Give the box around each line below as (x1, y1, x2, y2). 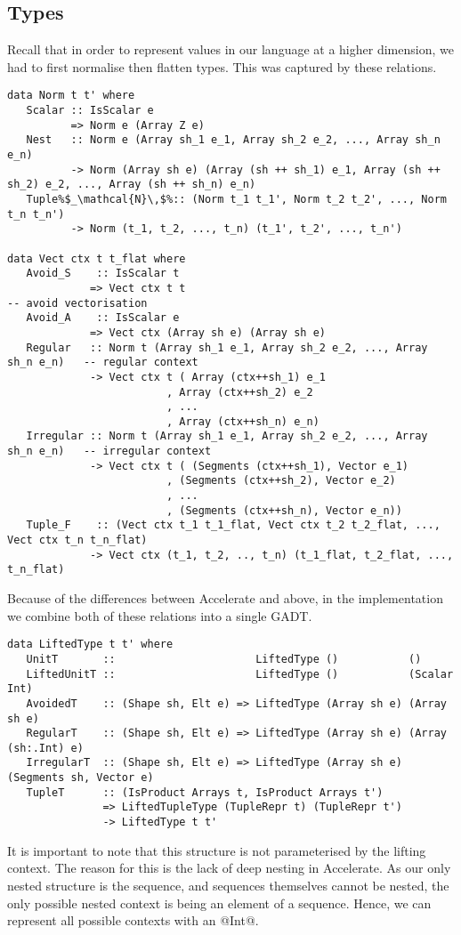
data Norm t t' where (7, 89, 135, 102)
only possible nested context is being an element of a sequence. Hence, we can (7, 893, 432, 912)
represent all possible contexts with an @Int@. (7, 911, 259, 930)
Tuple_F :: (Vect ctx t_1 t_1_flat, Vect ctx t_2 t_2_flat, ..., (26, 519, 441, 532)
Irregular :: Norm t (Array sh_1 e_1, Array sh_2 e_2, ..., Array (26, 430, 428, 443)
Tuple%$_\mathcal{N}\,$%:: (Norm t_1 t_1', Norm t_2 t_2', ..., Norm (26, 192, 447, 206)
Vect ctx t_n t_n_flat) (7, 534, 148, 547)
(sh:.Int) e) (7, 741, 84, 754)
